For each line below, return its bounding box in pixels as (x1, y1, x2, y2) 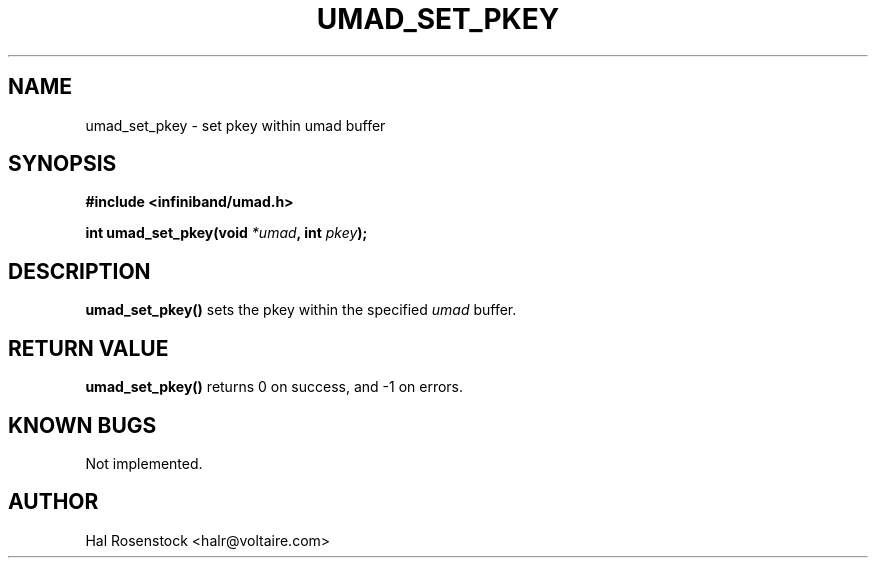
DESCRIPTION (8, 258, 151, 284)
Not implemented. (85, 454, 203, 472)
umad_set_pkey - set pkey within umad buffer (85, 116, 386, 134)
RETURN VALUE (8, 335, 169, 361)
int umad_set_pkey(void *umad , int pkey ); (85, 224, 368, 242)
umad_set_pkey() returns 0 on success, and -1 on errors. (85, 378, 464, 396)
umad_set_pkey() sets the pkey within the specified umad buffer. (85, 301, 517, 319)
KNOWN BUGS (8, 412, 157, 438)
